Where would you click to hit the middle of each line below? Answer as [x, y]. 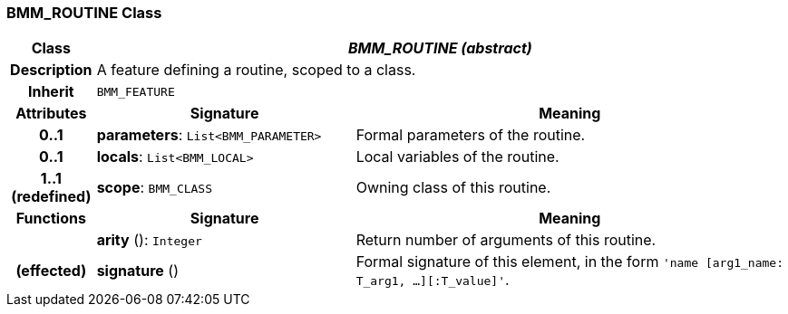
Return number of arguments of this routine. [506, 240]
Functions [51, 219]
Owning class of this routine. [453, 188]
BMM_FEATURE [136, 91]
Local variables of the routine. [457, 157]
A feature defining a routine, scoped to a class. [256, 70]
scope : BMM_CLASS [155, 188]
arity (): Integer [149, 240]
